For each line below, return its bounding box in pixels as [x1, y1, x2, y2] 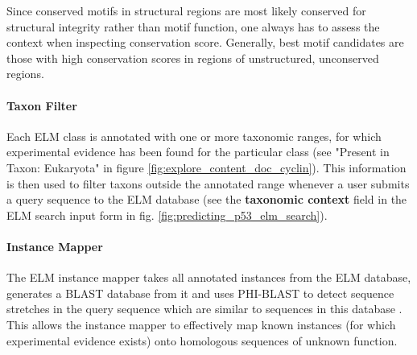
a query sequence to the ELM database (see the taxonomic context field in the [6, 191, 407, 208]
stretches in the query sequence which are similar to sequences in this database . [6, 300, 403, 317]
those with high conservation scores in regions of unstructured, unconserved [6, 49, 379, 66]
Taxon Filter [6, 97, 77, 114]
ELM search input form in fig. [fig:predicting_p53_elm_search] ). [6, 206, 328, 223]
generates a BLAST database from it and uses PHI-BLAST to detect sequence [6, 284, 394, 301]
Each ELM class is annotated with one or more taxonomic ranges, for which [6, 127, 382, 144]
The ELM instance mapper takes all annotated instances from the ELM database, [6, 269, 411, 286]
